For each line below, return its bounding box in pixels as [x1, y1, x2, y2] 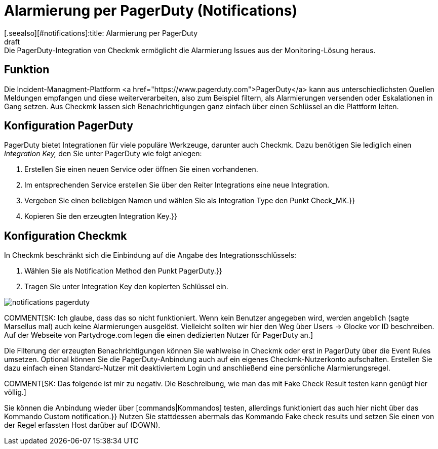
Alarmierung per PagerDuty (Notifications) [4, 2, 297, 19]
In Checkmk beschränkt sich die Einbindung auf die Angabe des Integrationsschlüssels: [4, 251, 297, 260]
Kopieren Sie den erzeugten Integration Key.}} [24, 212, 177, 221]
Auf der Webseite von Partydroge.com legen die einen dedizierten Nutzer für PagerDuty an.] [4, 331, 313, 340]
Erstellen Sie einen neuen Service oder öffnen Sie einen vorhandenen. [24, 165, 258, 174]
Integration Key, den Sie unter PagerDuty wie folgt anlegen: [4, 149, 202, 158]
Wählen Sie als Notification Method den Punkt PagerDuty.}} [24, 266, 222, 276]
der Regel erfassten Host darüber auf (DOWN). [4, 421, 161, 430]
